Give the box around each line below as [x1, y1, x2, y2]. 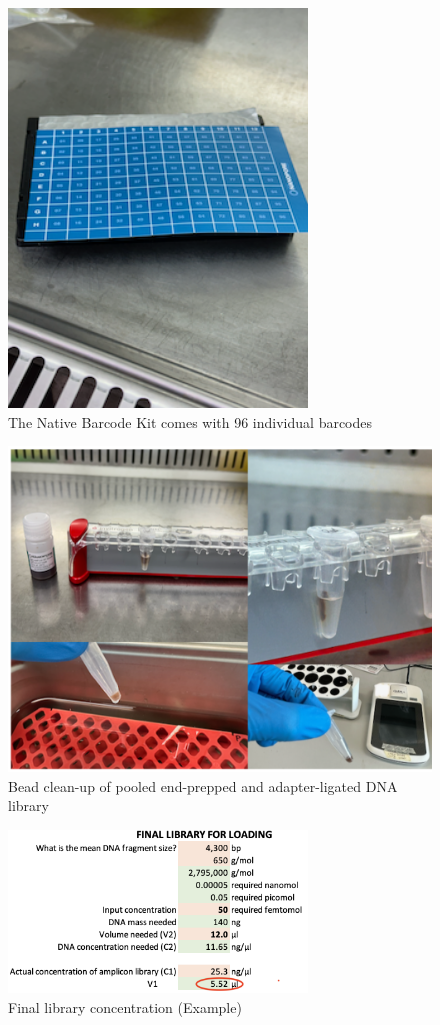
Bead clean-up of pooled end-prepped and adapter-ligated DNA [8, 775, 398, 796]
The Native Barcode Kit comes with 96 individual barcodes [8, 411, 373, 432]
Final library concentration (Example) [8, 997, 242, 1018]
